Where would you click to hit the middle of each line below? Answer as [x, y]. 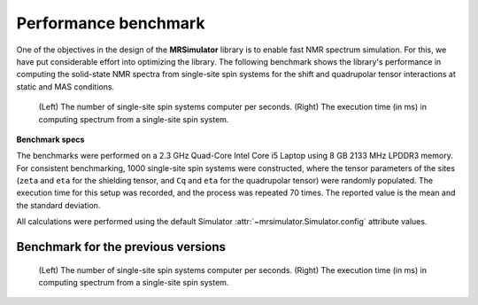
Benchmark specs [50, 139]
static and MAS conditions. [66, 86]
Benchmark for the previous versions [121, 247]
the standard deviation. [58, 205]
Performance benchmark [111, 23]
